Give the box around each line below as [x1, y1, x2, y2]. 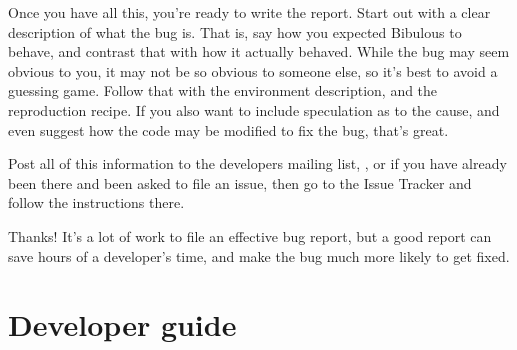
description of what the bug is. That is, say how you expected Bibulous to [8, 21, 462, 42]
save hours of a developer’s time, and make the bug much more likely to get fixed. [8, 245, 510, 266]
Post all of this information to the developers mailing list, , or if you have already [8, 153, 507, 174]
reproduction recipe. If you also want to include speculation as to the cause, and [8, 99, 500, 120]
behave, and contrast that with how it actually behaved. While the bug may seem [8, 41, 510, 62]
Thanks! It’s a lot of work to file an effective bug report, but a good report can [8, 225, 492, 246]
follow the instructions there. [8, 192, 185, 213]
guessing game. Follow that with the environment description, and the [8, 80, 438, 101]
